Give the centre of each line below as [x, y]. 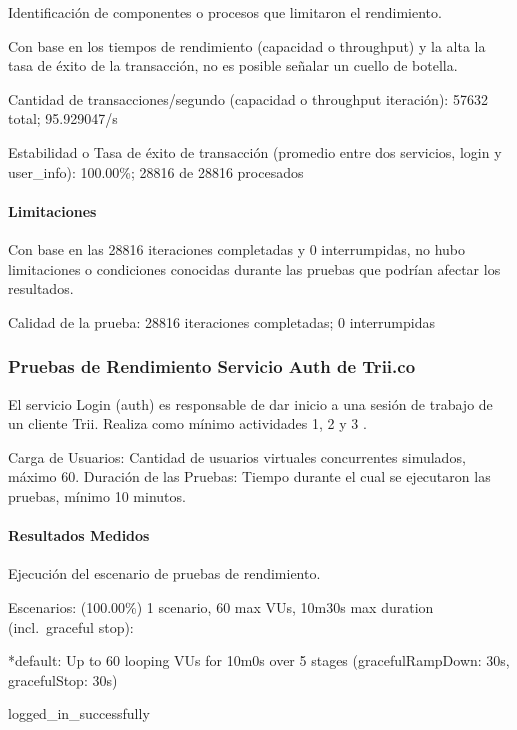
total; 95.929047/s [63, 118]
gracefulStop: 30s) [63, 679]
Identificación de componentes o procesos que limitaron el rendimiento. [225, 12]
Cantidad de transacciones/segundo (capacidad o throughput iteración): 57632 [248, 98]
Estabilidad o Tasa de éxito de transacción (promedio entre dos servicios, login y [255, 151]
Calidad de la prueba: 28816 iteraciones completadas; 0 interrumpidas [222, 321]
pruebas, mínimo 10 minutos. [97, 495]
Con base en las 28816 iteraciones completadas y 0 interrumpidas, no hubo [237, 248]
